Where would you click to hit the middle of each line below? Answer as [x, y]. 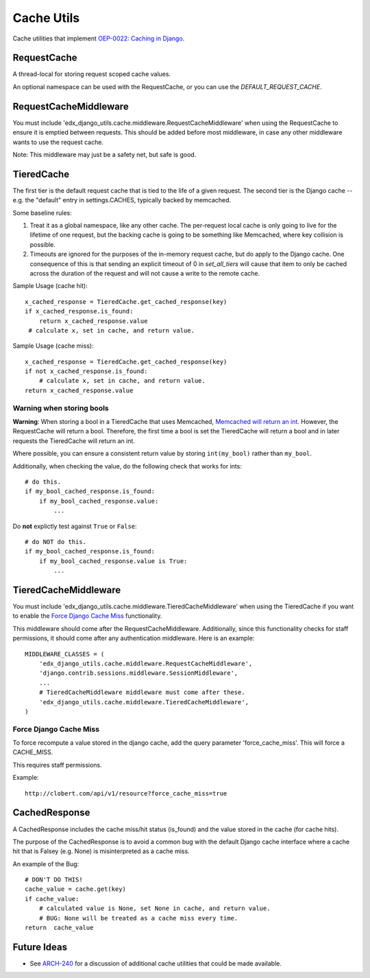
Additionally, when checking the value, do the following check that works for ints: [127, 466]
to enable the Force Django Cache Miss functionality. [87, 616]
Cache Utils [46, 18]
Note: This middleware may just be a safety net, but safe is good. [104, 154]
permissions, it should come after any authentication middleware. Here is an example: [134, 639]
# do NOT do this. [56, 541]
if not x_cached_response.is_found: [86, 371]
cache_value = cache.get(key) [76, 889]
